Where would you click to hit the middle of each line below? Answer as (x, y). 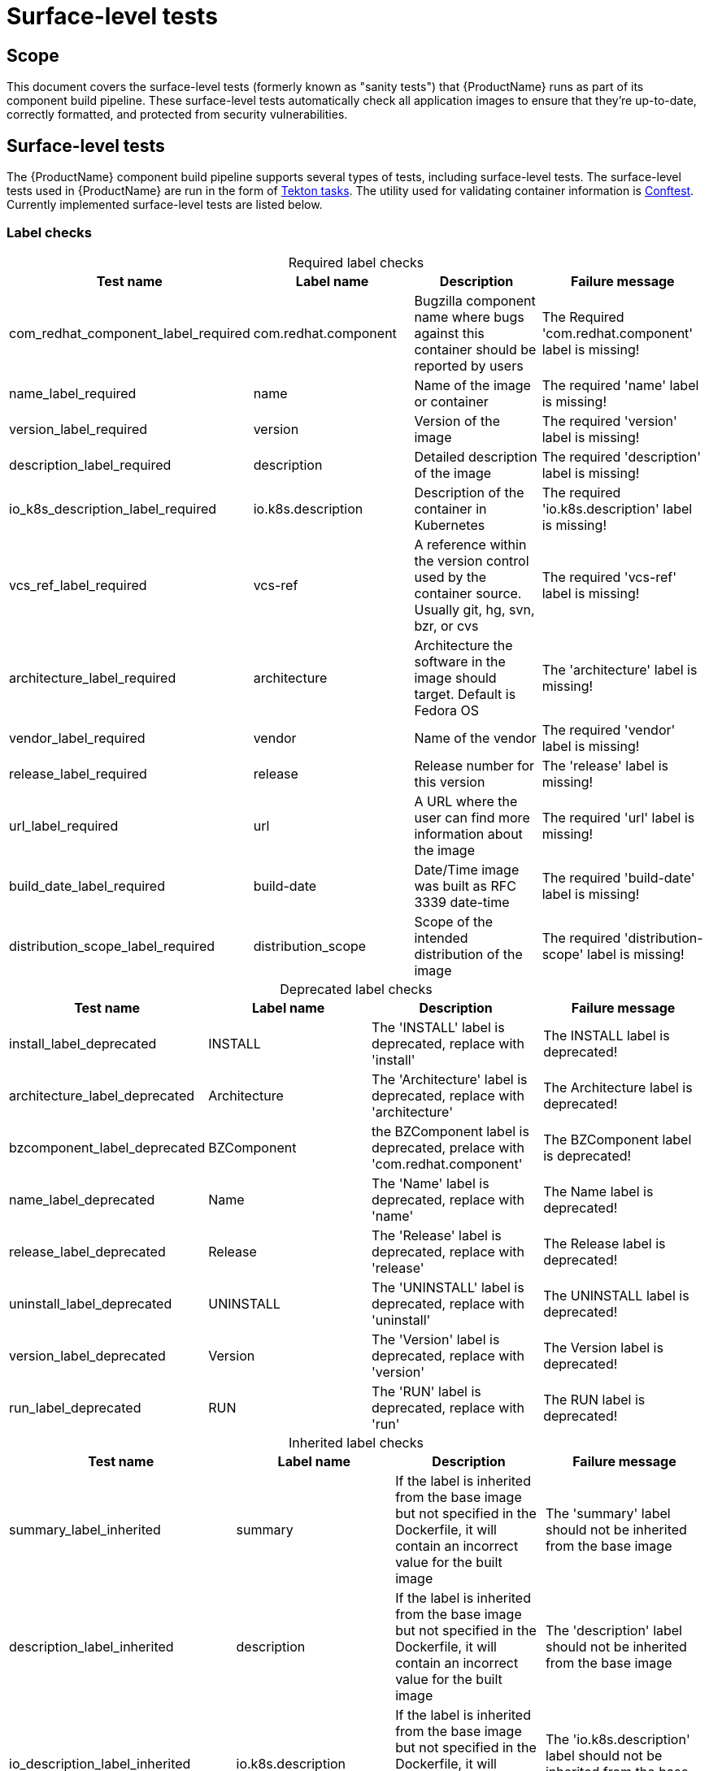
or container (451, 401)
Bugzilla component (475, 300)
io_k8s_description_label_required (113, 508)
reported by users (469, 365)
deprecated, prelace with (448, 1147)
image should (455, 677)
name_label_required (73, 393)
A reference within (470, 544)
